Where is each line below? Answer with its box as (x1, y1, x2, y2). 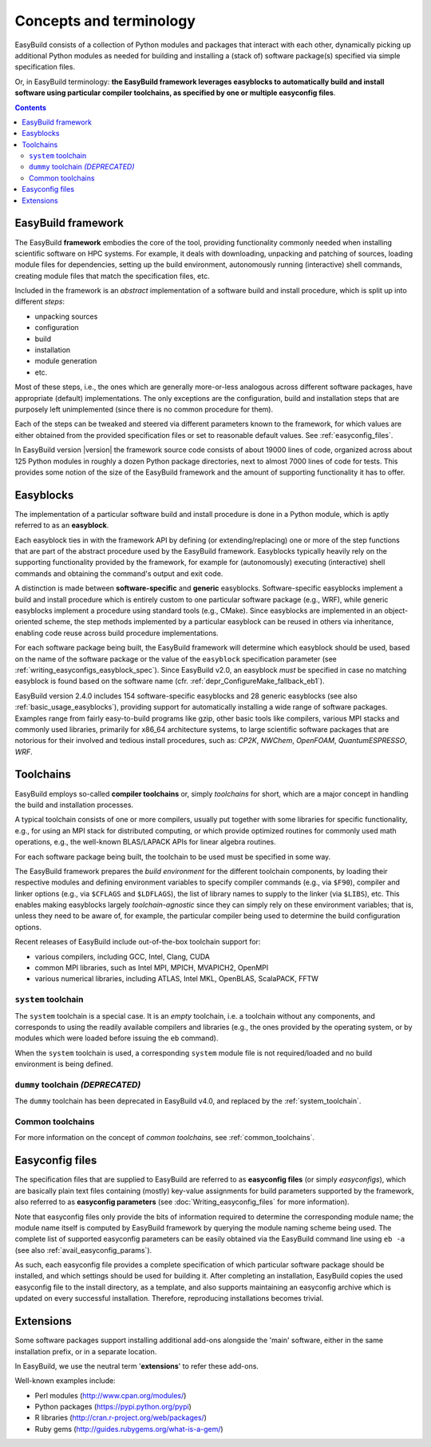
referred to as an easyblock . (14, 520, 109, 531)
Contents (14, 102, 47, 112)
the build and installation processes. (14, 800, 134, 809)
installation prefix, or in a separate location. (14, 1346, 157, 1356)
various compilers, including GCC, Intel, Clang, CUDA (34, 952, 211, 961)
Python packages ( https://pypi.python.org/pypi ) (34, 1402, 192, 1412)
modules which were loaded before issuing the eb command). (14, 1033, 219, 1043)
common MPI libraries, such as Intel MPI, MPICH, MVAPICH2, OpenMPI (34, 963, 269, 972)
